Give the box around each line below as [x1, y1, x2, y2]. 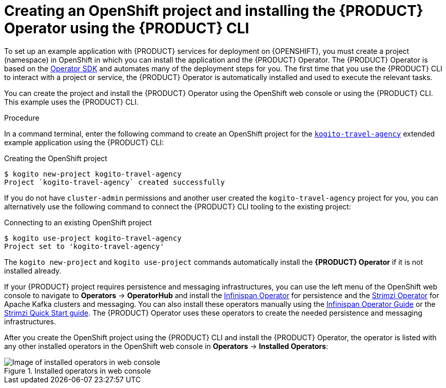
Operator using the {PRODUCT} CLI [4, 20, 249, 37]
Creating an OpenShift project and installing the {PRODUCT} [4, 2, 423, 20]
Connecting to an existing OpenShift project [4, 218, 152, 227]
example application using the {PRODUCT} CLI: [4, 138, 164, 147]
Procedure [4, 113, 40, 122]
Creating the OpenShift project [4, 153, 107, 163]
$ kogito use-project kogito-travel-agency [4, 234, 182, 242]
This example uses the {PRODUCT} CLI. [4, 97, 139, 106]
